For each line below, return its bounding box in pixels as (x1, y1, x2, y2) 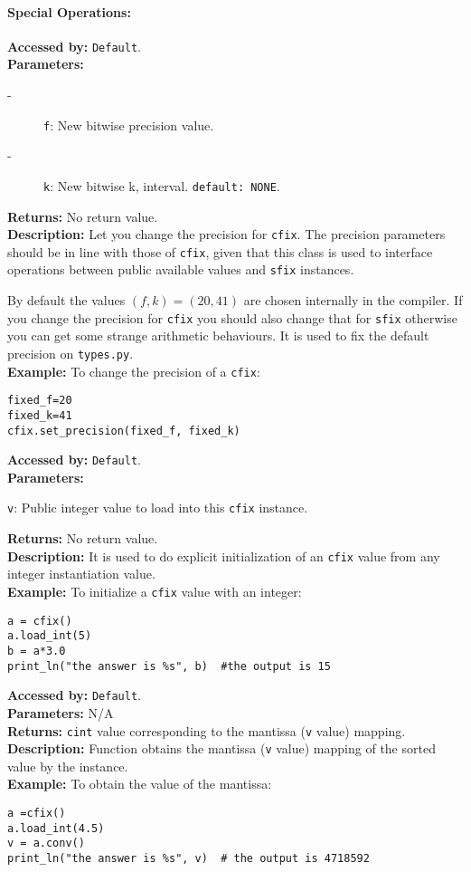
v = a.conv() (7, 837, 85, 850)
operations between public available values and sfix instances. (7, 260, 354, 279)
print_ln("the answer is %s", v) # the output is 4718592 (7, 851, 370, 865)
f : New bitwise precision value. (43, 115, 214, 134)
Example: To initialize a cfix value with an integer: (7, 581, 302, 600)
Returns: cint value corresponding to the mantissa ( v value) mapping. (7, 721, 406, 740)
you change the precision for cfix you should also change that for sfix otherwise (7, 308, 457, 327)
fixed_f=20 (7, 394, 72, 407)
